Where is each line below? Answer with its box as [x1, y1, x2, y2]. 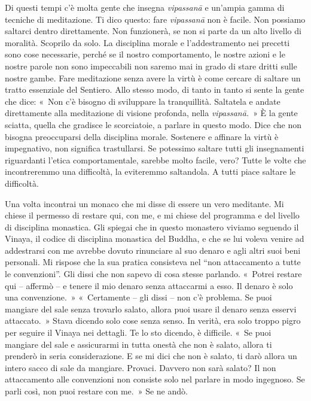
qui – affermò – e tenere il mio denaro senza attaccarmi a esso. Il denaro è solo [5, 279, 293, 291]
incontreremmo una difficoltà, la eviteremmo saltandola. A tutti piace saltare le [5, 165, 296, 178]
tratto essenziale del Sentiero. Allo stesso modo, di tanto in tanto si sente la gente [5, 83, 304, 96]
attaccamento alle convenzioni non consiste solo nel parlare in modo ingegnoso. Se [5, 373, 305, 385]
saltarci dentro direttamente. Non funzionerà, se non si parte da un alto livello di [5, 25, 301, 37]
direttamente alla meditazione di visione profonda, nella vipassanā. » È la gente [5, 107, 298, 119]
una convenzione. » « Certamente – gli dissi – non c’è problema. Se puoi [5, 291, 272, 303]
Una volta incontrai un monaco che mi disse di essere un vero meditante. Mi [5, 197, 284, 209]
